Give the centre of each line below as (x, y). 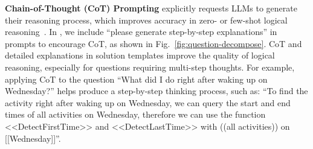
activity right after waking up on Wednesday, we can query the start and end (148, 102)
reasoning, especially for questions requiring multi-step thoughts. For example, (150, 67)
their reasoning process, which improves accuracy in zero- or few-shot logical (146, 20)
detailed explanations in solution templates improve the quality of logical (140, 55)
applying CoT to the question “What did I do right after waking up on (136, 79)
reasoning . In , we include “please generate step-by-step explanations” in (141, 32)
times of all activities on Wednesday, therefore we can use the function (135, 114)
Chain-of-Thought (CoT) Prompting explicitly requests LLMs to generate (151, 8)
